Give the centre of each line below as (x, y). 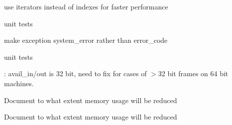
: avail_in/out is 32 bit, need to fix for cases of (75, 73)
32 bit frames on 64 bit (193, 73)
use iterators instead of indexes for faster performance (86, 6)
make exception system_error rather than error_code (86, 40)
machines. (19, 83)
